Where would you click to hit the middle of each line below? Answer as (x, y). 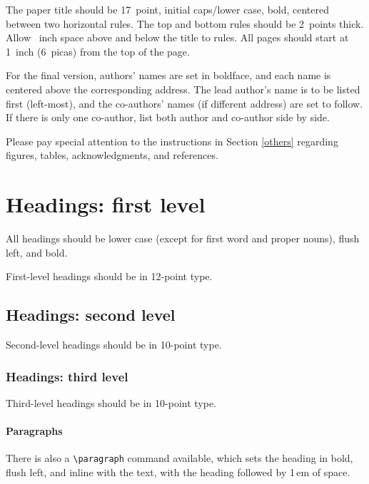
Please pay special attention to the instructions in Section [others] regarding (172, 141)
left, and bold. (37, 252)
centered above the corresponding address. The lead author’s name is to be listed (183, 89)
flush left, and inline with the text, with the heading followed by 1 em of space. (178, 472)
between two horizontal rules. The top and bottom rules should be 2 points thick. (185, 23)
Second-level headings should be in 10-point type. (114, 345)
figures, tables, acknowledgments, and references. (112, 155)
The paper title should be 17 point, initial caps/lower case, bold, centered (168, 9)
